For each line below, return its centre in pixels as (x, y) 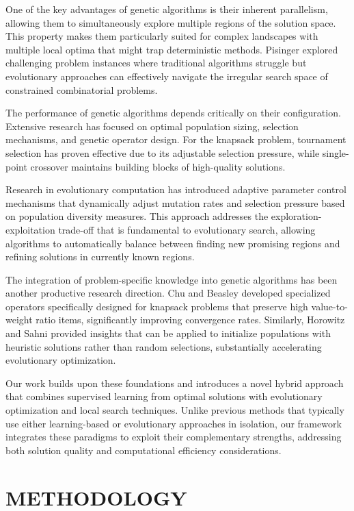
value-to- (329, 306)
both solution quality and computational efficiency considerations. (144, 450)
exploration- (296, 216)
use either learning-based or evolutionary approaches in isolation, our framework (174, 423)
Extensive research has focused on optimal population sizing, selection (152, 126)
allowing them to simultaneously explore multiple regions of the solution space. (171, 22)
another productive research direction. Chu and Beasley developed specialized (168, 293)
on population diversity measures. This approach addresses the (137, 216)
